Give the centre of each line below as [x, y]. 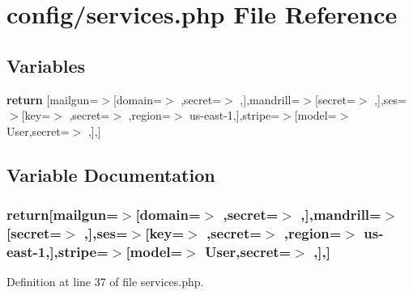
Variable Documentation [111, 174]
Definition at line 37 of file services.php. [105, 282]
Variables [46, 65]
